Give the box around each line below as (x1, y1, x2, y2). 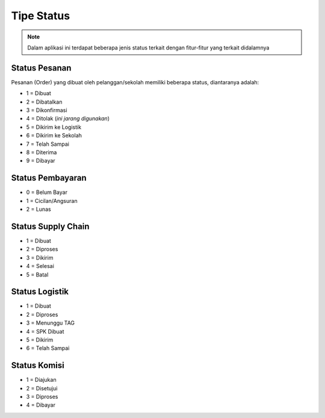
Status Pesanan (11, 63, 72, 73)
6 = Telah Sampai (26, 345, 70, 352)
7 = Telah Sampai (26, 140, 69, 148)
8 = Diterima (26, 148, 57, 156)
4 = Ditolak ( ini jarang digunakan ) (26, 115, 110, 122)
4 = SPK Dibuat (26, 328, 64, 335)
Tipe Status (11, 9, 70, 22)
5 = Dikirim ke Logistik (26, 123, 81, 131)
